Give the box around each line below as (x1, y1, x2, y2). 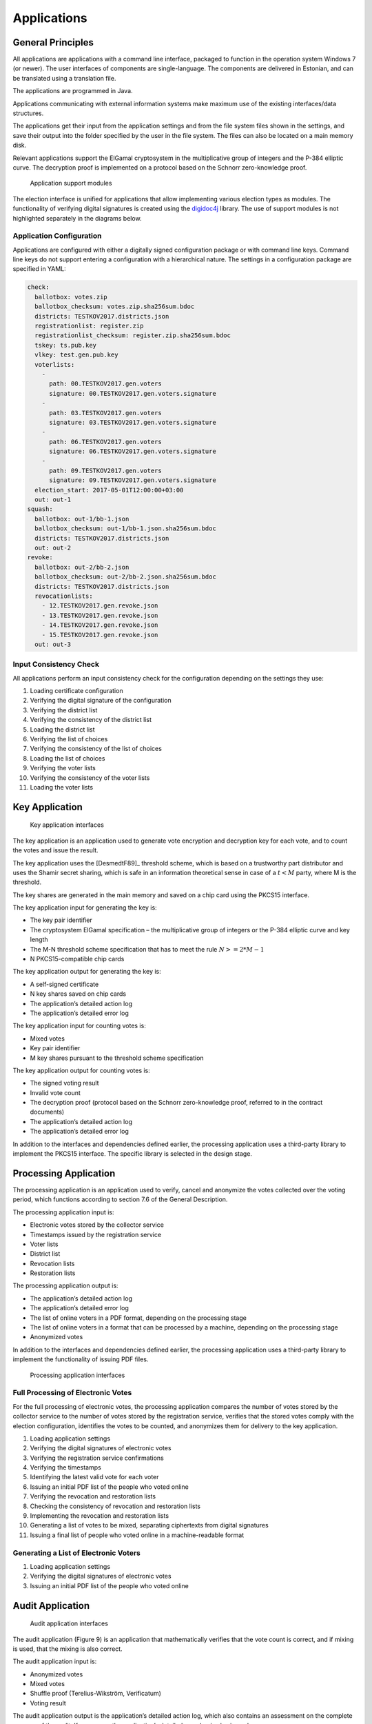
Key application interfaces (30, 821, 105, 829)
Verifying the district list (30, 705, 98, 714)
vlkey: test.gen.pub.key (34, 351, 118, 359)
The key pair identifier (30, 916, 93, 924)
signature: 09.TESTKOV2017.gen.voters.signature (49, 477, 216, 484)
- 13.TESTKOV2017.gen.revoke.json (41, 611, 158, 619)
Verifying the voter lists (30, 764, 96, 772)
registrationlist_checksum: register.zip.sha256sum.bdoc (34, 332, 231, 339)
